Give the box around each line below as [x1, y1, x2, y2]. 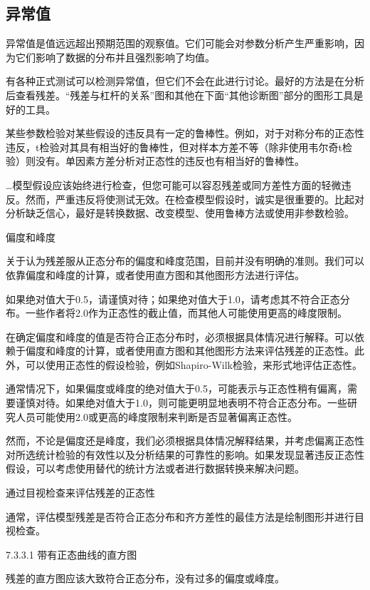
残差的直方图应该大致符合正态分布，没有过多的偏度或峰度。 [6, 571, 285, 586]
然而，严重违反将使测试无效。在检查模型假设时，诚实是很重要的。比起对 [25, 191, 364, 206]
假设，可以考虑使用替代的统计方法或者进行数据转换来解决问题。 [6, 461, 305, 476]
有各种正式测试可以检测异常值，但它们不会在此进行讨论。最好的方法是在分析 [6, 73, 364, 88]
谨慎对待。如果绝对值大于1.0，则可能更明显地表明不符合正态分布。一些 [15, 395, 347, 410]
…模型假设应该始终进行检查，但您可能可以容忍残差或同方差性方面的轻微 [6, 177, 342, 192]
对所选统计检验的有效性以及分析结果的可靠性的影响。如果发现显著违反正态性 [6, 447, 364, 462]
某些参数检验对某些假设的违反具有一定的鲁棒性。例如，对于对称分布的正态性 [6, 126, 364, 141]
